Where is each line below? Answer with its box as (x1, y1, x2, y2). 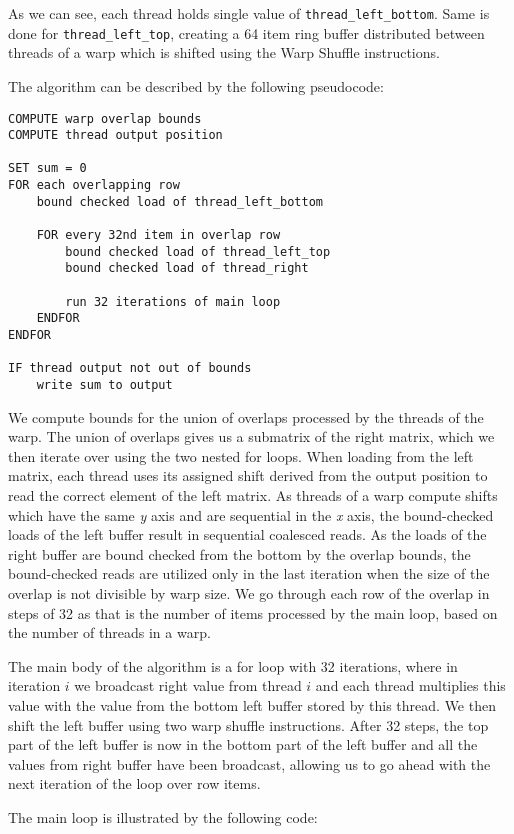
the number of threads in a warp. (8, 622, 211, 643)
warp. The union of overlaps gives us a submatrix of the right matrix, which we (8, 426, 495, 447)
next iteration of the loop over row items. (8, 773, 261, 794)
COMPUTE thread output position (8, 128, 223, 143)
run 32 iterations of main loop (65, 294, 281, 309)
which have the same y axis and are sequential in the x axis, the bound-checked (8, 504, 494, 525)
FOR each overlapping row (8, 178, 180, 193)
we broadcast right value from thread (74, 675, 302, 696)
